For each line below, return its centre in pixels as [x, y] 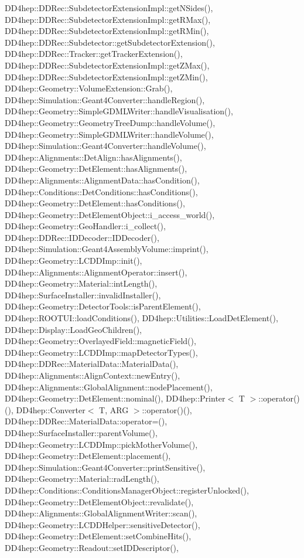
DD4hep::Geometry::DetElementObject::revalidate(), [99, 501]
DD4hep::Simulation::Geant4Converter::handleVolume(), [105, 146]
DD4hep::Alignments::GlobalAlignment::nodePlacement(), [109, 387]
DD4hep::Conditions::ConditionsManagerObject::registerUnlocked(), [127, 490]
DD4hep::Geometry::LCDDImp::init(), [74, 261]
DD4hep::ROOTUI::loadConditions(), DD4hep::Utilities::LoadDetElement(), [141, 318]
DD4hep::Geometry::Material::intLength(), [81, 283]
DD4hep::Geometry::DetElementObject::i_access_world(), [110, 214]
